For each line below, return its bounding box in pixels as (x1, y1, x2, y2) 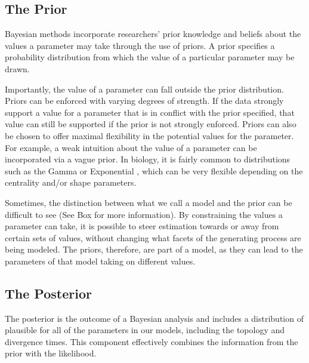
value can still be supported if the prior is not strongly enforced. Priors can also (5, 118, 296, 130)
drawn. (5, 62, 30, 75)
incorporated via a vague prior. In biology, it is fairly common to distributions (5, 153, 291, 165)
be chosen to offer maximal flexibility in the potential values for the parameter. (5, 129, 294, 141)
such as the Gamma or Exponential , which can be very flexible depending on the (5, 164, 303, 177)
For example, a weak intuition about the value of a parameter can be (5, 141, 257, 153)
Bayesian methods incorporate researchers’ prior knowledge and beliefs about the (5, 27, 301, 40)
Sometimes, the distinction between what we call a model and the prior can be (5, 196, 292, 208)
